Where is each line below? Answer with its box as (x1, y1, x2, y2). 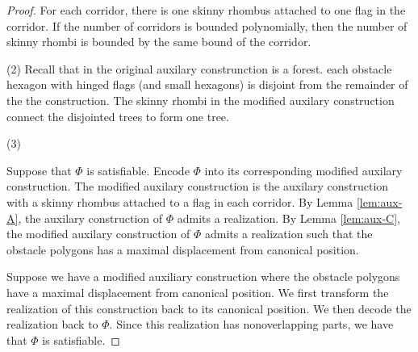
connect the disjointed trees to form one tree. (6, 107, 229, 124)
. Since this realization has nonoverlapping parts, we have (109, 316, 394, 333)
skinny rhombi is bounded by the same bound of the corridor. (6, 33, 311, 50)
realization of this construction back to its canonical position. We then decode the (6, 300, 412, 316)
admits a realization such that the (204, 225, 373, 242)
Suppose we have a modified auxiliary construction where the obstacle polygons (6, 268, 400, 285)
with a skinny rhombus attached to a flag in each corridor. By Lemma (6, 193, 353, 210)
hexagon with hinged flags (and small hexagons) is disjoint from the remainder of (6, 76, 408, 93)
